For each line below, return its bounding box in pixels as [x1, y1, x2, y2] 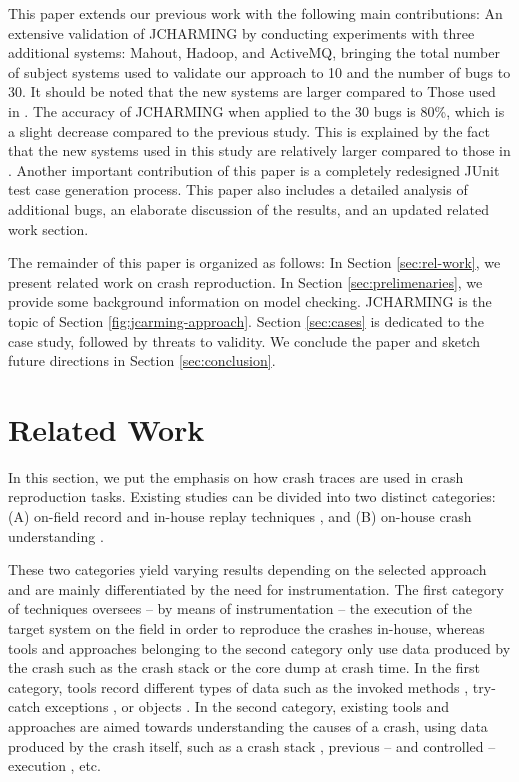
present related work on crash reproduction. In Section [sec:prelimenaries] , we [8, 271, 483, 292]
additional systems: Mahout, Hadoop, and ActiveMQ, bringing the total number [8, 42, 500, 63]
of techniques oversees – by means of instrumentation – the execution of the [8, 598, 472, 619]
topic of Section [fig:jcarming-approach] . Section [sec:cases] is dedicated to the [8, 310, 485, 331]
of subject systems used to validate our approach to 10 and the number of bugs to [8, 61, 511, 82]
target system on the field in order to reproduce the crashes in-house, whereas [8, 617, 485, 638]
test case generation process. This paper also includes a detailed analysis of [8, 179, 468, 200]
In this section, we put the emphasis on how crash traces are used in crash [8, 466, 464, 487]
